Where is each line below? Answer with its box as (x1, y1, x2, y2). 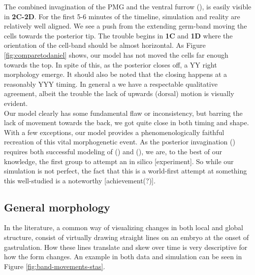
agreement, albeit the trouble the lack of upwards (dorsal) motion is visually (4, 88, 234, 99)
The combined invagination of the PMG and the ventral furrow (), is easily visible (4, 1, 252, 11)
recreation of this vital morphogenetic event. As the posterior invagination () (4, 137, 235, 147)
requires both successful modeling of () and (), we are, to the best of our (4, 146, 223, 156)
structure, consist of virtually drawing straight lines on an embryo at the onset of (4, 232, 249, 242)
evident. (4, 98, 28, 108)
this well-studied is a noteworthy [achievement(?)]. (4, 175, 156, 185)
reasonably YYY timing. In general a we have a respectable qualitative (4, 78, 218, 89)
